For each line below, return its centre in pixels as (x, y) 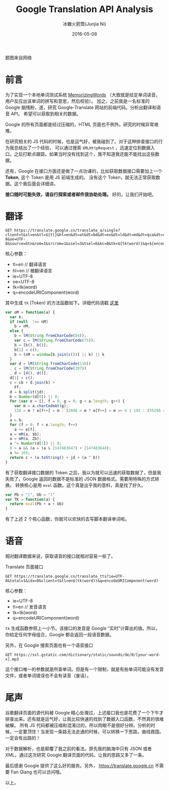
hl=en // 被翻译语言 (32, 270)
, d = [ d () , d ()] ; (29, 373)
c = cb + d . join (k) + (32, 382)
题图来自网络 (18, 57)
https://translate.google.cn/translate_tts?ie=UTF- (69, 576)
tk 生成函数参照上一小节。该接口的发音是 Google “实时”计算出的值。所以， (82, 628)
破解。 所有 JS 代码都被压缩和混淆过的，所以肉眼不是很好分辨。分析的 (78, 725)
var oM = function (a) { (30, 312)
